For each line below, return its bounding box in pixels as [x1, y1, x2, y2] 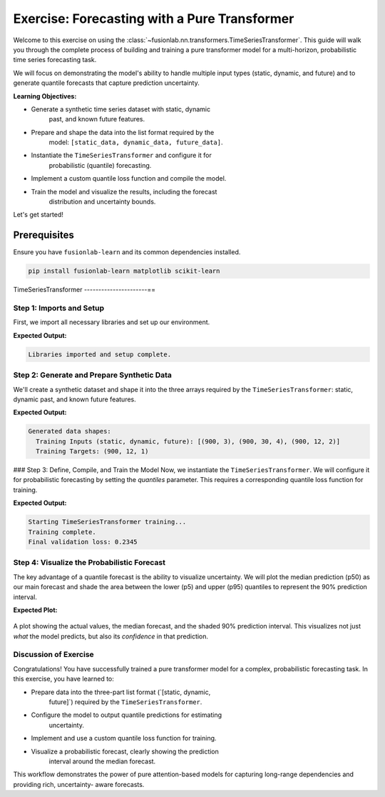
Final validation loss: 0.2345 [28, 538, 138, 546]
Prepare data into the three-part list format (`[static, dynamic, [31, 688, 211, 696]
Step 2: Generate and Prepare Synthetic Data [13, 370, 173, 380]
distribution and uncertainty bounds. [48, 197, 156, 206]
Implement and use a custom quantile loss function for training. [31, 734, 217, 743]
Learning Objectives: [13, 91, 77, 100]
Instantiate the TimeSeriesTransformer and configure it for [31, 151, 212, 160]
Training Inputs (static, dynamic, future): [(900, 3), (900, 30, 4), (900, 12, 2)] [36, 437, 341, 446]
